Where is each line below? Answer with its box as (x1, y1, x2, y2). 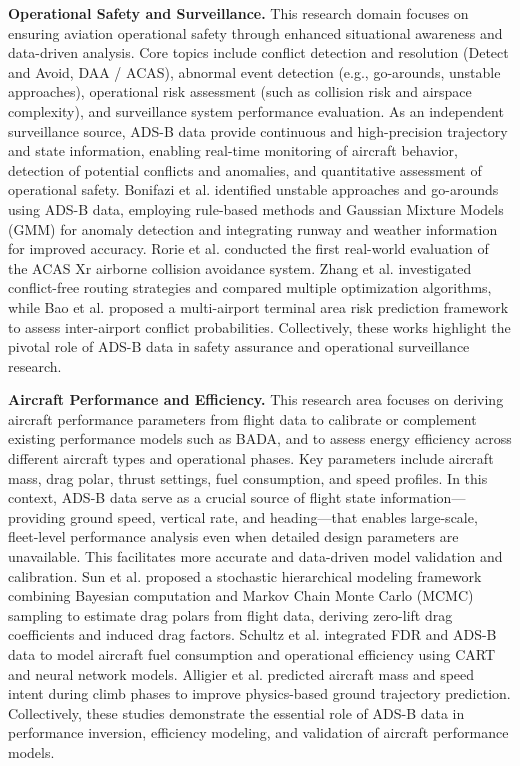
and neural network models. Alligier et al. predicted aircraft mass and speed (8, 663, 475, 684)
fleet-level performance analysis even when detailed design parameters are (8, 526, 459, 547)
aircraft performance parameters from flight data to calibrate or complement (8, 408, 477, 429)
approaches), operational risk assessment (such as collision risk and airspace (8, 81, 472, 102)
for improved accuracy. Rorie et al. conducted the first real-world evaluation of (8, 238, 489, 259)
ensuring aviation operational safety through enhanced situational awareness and (8, 22, 503, 43)
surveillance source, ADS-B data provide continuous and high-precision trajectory (8, 120, 508, 141)
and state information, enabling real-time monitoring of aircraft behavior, (8, 140, 458, 161)
